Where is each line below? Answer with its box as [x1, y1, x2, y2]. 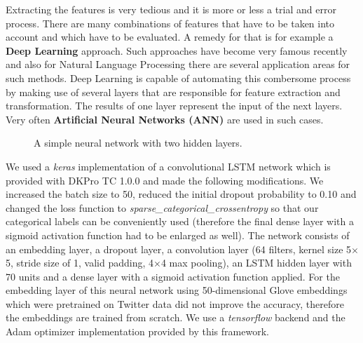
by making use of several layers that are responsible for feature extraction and [6, 84, 341, 99]
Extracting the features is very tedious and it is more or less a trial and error [6, 2, 336, 16]
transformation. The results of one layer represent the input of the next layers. [6, 98, 343, 113]
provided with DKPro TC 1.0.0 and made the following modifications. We [6, 173, 324, 187]
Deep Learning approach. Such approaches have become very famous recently [6, 43, 348, 58]
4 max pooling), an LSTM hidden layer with [160, 255, 352, 270]
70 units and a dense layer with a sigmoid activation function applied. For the [6, 269, 340, 283]
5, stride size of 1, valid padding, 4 [6, 255, 153, 270]
